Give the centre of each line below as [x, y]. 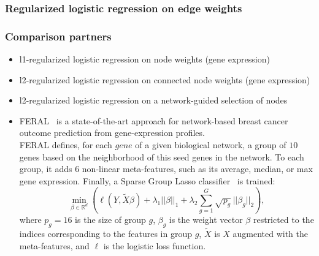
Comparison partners [58, 36]
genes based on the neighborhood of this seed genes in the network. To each [162, 156]
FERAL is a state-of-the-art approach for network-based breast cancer [154, 120]
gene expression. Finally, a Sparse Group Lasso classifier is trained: [147, 180]
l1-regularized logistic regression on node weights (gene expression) [144, 59]
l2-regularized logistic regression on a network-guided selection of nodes [153, 100]
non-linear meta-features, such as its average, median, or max [197, 169]
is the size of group [110, 220]
